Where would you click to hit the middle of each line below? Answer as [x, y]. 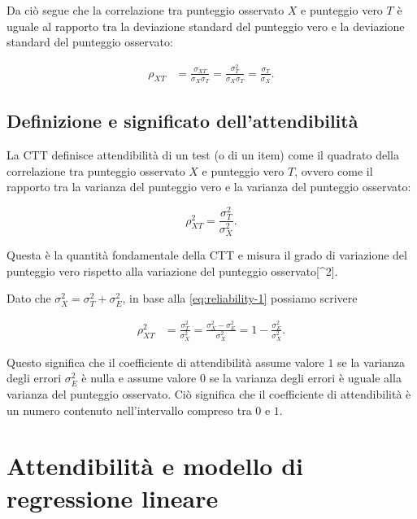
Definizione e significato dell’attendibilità [182, 121]
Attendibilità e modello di [155, 466]
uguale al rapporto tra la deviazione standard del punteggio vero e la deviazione [206, 26]
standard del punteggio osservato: [90, 42]
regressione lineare [113, 497]
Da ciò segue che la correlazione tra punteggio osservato [146, 10]
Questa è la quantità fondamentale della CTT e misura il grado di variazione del [207, 255]
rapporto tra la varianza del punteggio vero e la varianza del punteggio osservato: [209, 187]
